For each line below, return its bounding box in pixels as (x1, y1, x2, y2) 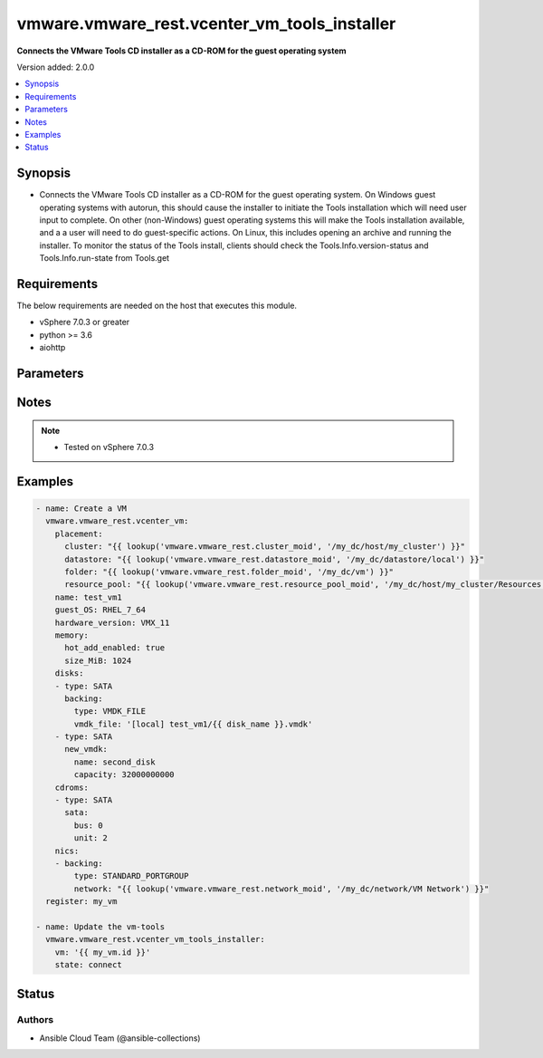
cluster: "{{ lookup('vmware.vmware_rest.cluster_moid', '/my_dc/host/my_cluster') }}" (64, 542, 466, 552)
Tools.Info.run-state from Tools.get (39, 253, 170, 264)
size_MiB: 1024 (64, 655, 132, 666)
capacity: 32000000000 (73, 770, 176, 780)
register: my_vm (45, 897, 118, 907)
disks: (54, 668, 84, 678)
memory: (54, 630, 90, 640)
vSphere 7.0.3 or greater (39, 317, 130, 328)
